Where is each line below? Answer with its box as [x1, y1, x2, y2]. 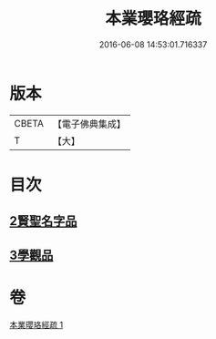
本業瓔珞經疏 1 [9, 319, 64, 330]
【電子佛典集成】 [52, 118, 126, 130]
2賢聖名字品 [9, 213, 77, 229]
